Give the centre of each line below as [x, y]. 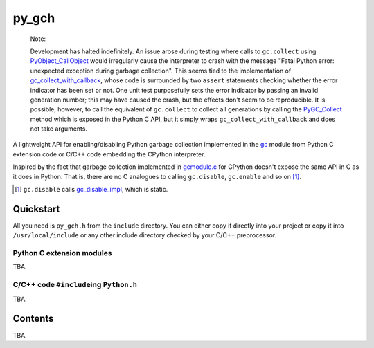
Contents [33, 319]
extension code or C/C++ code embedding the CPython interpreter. [109, 154]
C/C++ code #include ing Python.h [75, 285]
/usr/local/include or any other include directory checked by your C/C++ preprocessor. [145, 235]
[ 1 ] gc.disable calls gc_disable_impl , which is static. [91, 190]
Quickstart [36, 209]
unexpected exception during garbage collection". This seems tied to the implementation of [161, 71]
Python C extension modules [62, 253]
